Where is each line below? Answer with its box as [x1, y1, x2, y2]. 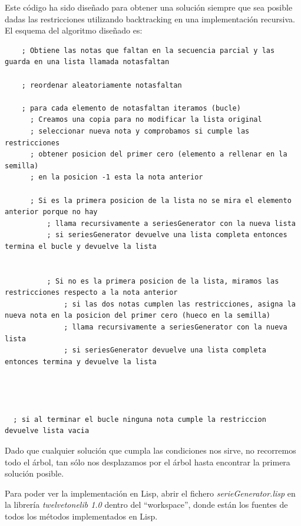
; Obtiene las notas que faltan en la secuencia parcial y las [21, 46, 275, 55]
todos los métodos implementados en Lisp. [5, 510, 158, 522]
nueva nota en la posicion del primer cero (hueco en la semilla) [5, 311, 271, 320]
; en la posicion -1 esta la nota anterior [29, 173, 203, 182]
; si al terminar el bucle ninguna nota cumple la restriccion [13, 415, 266, 424]
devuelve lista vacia [5, 427, 90, 435]
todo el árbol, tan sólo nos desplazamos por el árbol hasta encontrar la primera [5, 455, 290, 468]
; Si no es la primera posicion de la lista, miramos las [47, 277, 279, 285]
